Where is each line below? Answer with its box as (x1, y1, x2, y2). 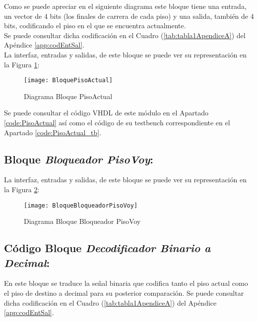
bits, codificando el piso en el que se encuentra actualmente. (4, 20, 186, 31)
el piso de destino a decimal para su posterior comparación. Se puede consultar (4, 288, 244, 298)
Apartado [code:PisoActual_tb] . (4, 127, 101, 137)
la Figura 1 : (4, 59, 40, 69)
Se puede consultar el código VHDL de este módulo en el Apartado (4, 107, 209, 118)
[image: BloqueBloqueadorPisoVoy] (24, 202, 138, 209)
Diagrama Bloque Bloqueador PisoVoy (24, 216, 141, 226)
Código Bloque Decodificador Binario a (4, 240, 211, 256)
